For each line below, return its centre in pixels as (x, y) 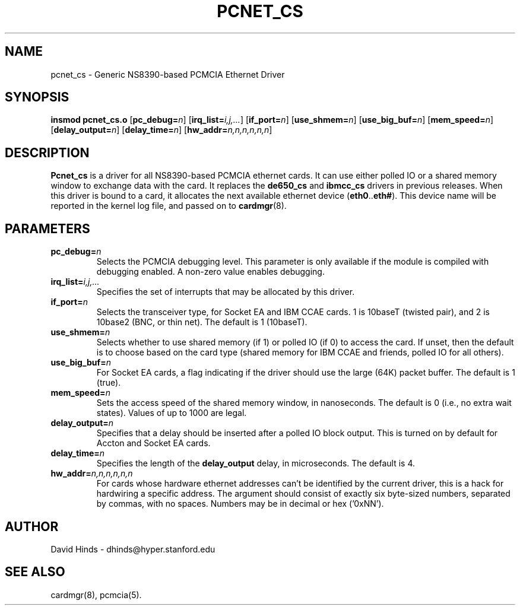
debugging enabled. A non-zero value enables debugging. (210, 272)
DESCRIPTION (47, 152)
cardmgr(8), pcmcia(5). (96, 595)
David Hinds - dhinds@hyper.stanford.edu (133, 549)
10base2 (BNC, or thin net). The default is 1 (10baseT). (202, 322)
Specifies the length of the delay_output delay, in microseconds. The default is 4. (256, 463)
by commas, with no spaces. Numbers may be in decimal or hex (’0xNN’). (240, 504)
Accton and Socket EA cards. (153, 443)
